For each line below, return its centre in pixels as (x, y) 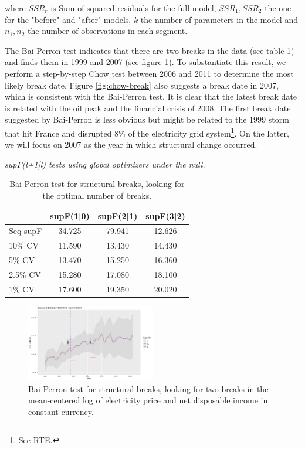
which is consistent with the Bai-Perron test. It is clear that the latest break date (151, 96)
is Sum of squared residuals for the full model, (133, 8)
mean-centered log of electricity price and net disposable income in (148, 400)
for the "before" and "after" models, (68, 19)
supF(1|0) (70, 215)
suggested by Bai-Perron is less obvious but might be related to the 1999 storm (147, 119)
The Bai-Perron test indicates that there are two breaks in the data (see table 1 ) (150, 50)
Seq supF (26, 231)
